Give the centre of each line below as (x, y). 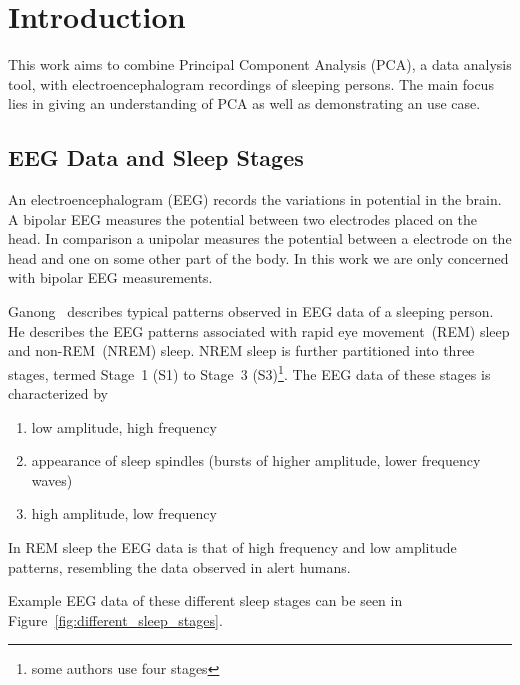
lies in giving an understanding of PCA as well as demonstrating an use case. (244, 103)
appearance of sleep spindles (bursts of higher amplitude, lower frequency (256, 460)
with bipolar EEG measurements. (110, 277)
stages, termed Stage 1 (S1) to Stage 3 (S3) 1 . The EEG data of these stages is (249, 372)
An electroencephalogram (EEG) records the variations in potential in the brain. (255, 199)
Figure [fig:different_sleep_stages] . (115, 619)
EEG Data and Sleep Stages (156, 157)
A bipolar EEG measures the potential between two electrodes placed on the (243, 218)
